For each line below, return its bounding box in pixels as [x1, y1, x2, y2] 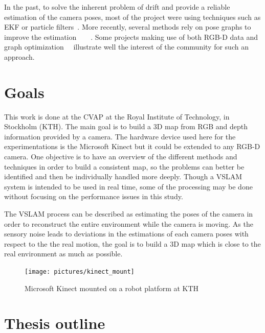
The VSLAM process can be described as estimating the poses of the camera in [4, 208, 253, 219]
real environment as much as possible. [4, 248, 123, 259]
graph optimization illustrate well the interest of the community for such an [4, 41, 249, 52]
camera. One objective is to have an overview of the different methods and [4, 151, 237, 162]
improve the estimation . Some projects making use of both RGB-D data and [4, 31, 258, 42]
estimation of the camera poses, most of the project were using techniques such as [4, 11, 261, 22]
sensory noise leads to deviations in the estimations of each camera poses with [4, 228, 249, 239]
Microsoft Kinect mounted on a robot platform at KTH [25, 282, 199, 293]
